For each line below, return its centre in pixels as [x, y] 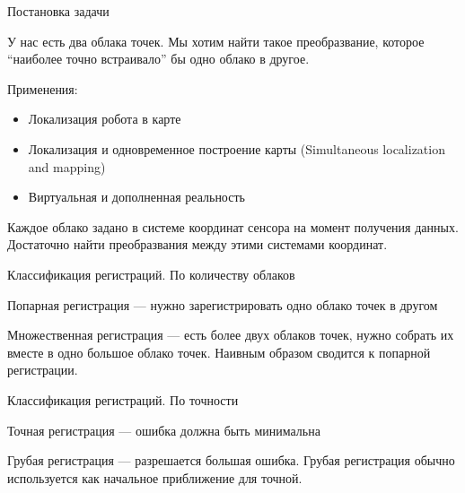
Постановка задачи [58, 11]
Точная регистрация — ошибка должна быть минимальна [164, 430]
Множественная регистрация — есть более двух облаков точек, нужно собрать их [231, 335]
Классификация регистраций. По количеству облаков [151, 274]
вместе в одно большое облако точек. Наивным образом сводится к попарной [219, 352]
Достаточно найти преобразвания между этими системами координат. [197, 244]
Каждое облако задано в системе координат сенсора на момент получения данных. [233, 226]
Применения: [43, 88]
